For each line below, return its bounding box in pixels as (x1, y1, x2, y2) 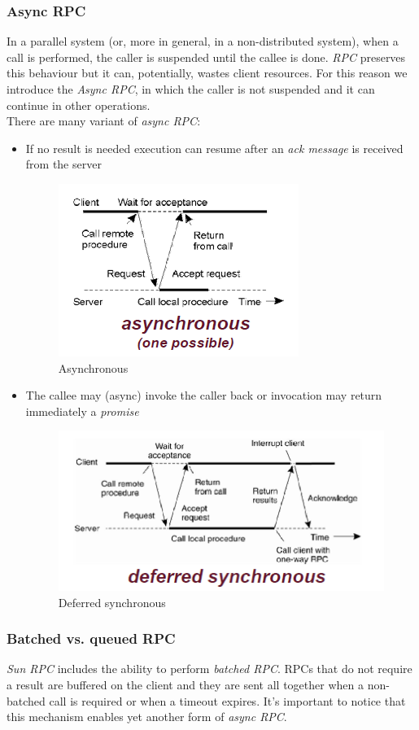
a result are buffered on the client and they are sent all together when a (7, 675, 364, 693)
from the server (25, 155, 102, 173)
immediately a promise (25, 402, 139, 419)
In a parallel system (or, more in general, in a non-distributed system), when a (7, 33, 399, 50)
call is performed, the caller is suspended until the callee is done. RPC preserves (7, 48, 406, 65)
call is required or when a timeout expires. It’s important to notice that (49, 692, 406, 709)
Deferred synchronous (58, 593, 166, 610)
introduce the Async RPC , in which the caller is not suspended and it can (7, 81, 375, 97)
